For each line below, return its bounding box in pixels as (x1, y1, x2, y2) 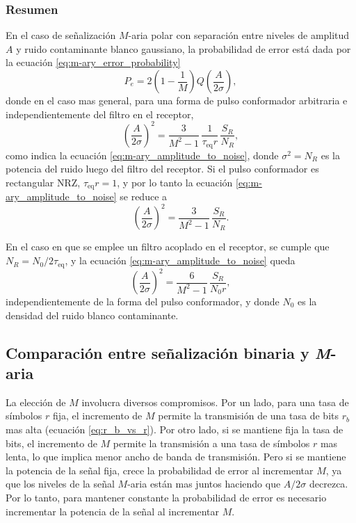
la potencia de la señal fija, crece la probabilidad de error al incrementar (6, 462, 314, 477)
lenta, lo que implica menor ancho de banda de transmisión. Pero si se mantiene (6, 449, 346, 464)
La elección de (6, 394, 66, 409)
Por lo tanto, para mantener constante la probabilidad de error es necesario (6, 490, 327, 504)
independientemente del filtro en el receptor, (6, 106, 194, 121)
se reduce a (120, 189, 168, 204)
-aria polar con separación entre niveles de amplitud (128, 28, 350, 42)
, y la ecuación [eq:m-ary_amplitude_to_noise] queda (65, 253, 296, 268)
